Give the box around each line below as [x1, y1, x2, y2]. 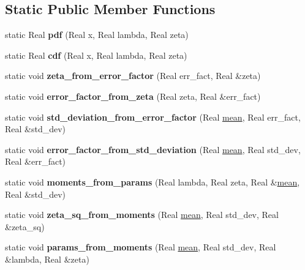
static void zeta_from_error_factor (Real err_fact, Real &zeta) [5, 69, 261, 82]
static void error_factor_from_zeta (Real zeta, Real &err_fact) [5, 89, 261, 102]
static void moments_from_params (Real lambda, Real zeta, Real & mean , [5, 175, 300, 188]
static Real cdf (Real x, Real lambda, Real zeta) [5, 48, 187, 61]
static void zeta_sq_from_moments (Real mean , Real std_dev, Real [5, 208, 279, 221]
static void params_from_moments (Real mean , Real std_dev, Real [5, 241, 276, 253]
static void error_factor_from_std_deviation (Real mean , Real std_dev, [5, 143, 301, 156]
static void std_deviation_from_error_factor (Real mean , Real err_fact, [5, 110, 301, 123]
